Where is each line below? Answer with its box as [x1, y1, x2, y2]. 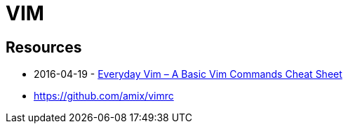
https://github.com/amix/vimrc [34, 90, 174, 102]
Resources [6, 38, 82, 56]
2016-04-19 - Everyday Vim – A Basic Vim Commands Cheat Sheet [34, 68, 342, 81]
